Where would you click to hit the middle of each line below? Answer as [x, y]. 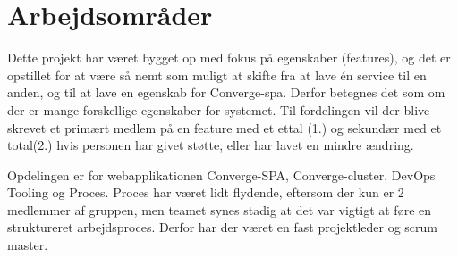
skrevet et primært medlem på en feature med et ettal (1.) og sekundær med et [225, 127]
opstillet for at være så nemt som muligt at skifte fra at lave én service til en [217, 75]
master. [28, 245]
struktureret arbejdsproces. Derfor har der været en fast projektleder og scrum [222, 227]
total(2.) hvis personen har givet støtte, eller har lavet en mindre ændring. [211, 145]
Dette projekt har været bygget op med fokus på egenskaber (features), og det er [229, 58]
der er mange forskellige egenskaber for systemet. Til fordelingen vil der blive [219, 109]
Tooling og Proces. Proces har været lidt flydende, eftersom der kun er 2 [206, 192]
